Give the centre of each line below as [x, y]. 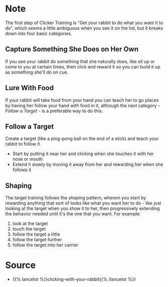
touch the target [29, 229]
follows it [22, 170]
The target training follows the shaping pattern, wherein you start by [76, 198]
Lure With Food [30, 88]
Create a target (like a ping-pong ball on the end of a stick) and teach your [82, 138]
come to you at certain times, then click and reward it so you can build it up [83, 66]
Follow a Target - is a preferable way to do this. [54, 111]
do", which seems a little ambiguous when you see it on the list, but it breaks [84, 28]
